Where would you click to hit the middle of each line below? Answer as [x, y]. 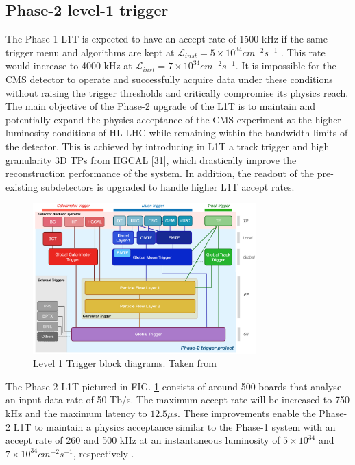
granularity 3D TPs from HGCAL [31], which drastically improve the [151, 159]
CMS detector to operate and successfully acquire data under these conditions [169, 79]
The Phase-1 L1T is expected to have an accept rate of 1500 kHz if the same [167, 39]
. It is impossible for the [286, 65]
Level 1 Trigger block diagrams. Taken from [125, 363]
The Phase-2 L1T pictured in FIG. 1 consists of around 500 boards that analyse [174, 386]
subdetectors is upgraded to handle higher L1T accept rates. [168, 186]
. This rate [303, 52]
